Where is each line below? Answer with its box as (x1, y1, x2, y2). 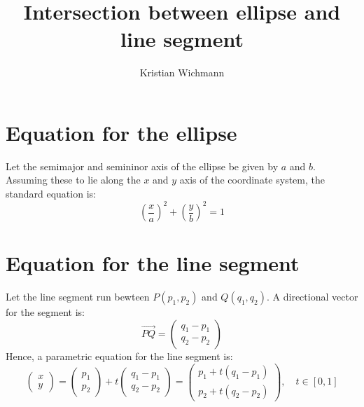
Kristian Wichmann (139, 65, 225, 80)
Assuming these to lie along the (6, 172, 141, 187)
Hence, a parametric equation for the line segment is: (6, 348, 233, 363)
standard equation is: (6, 186, 96, 201)
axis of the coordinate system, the (179, 172, 325, 187)
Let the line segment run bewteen (6, 289, 150, 304)
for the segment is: (6, 305, 85, 319)
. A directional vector (267, 289, 358, 304)
